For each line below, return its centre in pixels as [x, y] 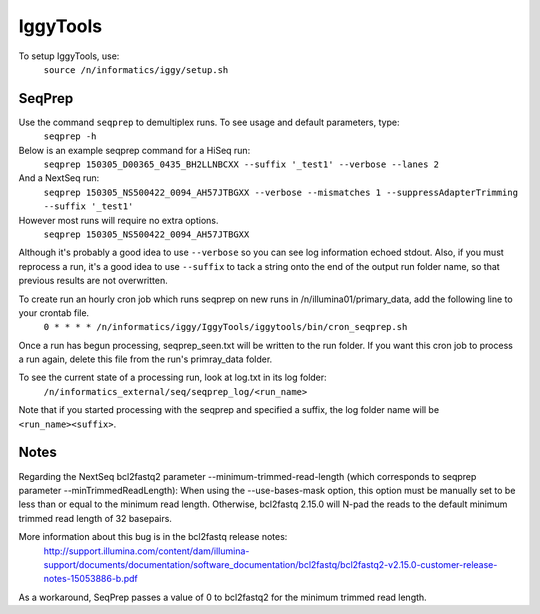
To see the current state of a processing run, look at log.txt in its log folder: [172, 377]
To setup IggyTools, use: [69, 56]
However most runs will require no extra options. [118, 220]
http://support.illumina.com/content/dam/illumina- [146, 551]
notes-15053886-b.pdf [91, 579]
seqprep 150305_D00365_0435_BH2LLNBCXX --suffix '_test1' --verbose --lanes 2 [241, 164]
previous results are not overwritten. [93, 281]
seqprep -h [70, 136]
